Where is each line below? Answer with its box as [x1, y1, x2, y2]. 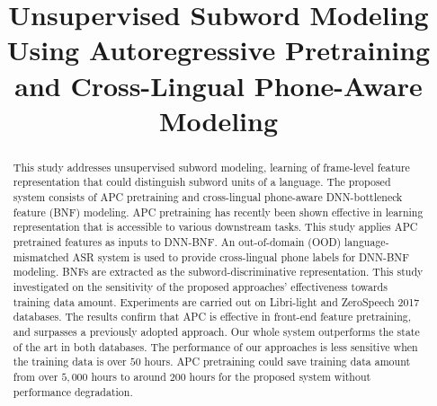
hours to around [91, 368, 166, 384]
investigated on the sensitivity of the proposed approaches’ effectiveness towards [13, 278, 388, 294]
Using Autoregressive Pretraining [6, 31, 431, 68]
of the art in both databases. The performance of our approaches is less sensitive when [13, 339, 418, 354]
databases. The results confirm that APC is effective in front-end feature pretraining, [13, 309, 412, 324]
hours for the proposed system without [189, 368, 371, 384]
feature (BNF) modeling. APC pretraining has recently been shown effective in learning [13, 204, 424, 219]
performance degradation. [13, 384, 133, 399]
